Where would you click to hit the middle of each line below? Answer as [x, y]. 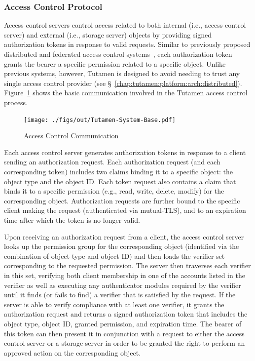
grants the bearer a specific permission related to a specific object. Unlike [115, 63]
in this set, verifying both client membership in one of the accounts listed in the [125, 275]
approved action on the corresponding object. [73, 352]
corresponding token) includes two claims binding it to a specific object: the [118, 171]
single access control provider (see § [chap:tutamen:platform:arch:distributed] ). [123, 83]
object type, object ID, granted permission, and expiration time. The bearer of [123, 323]
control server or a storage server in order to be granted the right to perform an [125, 343]
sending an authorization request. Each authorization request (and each [112, 162]
